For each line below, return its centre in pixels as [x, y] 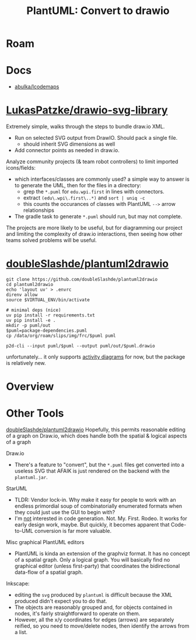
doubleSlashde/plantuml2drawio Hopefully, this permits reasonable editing [96, 430]
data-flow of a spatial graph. [49, 572]
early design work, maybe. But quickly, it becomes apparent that [92, 525]
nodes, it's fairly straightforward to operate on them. [77, 614]
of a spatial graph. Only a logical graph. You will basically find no [92, 560]
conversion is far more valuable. [73, 531]
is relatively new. [26, 363]
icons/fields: [21, 168]
